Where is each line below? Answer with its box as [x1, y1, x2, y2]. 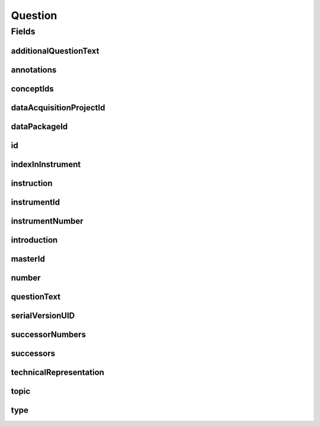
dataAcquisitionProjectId [11, 103, 105, 113]
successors [11, 348, 56, 358]
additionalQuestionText [11, 46, 100, 56]
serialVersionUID [11, 310, 75, 320]
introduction [11, 235, 58, 245]
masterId [11, 254, 46, 264]
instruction [11, 178, 53, 188]
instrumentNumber [11, 216, 84, 226]
